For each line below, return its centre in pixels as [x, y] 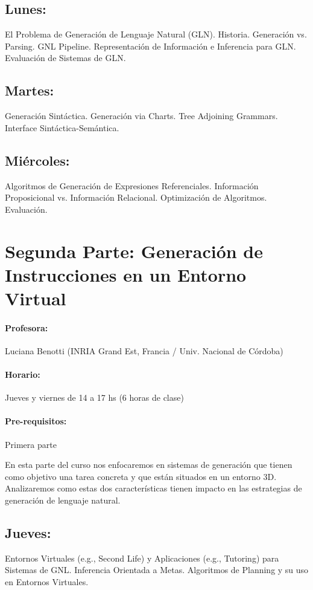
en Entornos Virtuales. [47, 582]
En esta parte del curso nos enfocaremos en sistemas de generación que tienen [149, 465]
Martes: [30, 90]
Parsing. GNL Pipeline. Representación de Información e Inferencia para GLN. [150, 46]
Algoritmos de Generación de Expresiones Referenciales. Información [132, 185]
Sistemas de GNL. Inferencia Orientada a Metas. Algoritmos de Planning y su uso [157, 570]
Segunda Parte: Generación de [134, 251]
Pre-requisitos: [36, 421]
